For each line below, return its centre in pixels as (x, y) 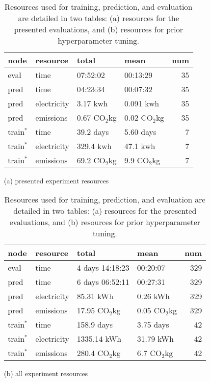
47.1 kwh (140, 146)
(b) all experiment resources (46, 373)
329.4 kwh (94, 146)
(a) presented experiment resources (56, 180)
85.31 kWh (95, 296)
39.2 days (93, 132)
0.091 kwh (142, 103)
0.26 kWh (153, 296)
